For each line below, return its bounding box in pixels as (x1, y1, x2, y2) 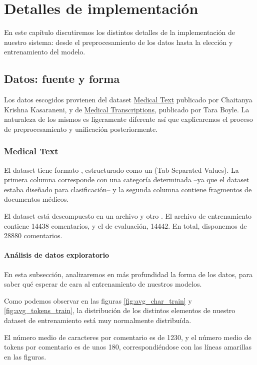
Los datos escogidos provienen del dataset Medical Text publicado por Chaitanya (4, 94, 252, 105)
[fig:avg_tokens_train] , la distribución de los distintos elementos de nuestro (4, 305, 235, 316)
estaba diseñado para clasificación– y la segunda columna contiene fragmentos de (4, 184, 252, 194)
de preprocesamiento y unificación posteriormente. (4, 123, 158, 134)
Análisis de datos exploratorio (4, 250, 109, 260)
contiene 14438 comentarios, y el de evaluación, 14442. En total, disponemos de (4, 220, 247, 231)
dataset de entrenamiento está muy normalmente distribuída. (4, 315, 191, 326)
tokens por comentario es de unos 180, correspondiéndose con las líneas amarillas (4, 342, 252, 352)
